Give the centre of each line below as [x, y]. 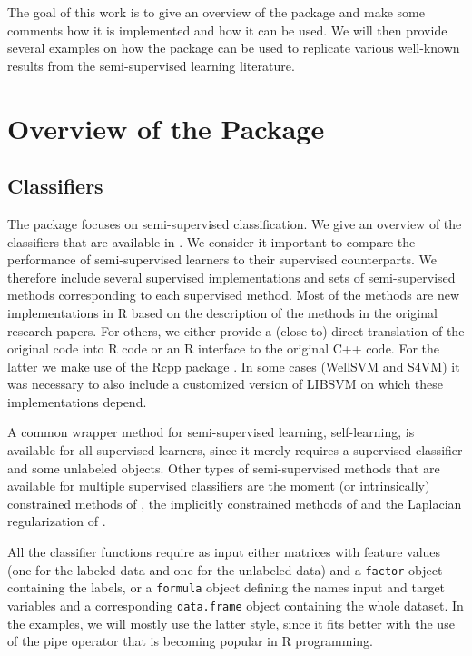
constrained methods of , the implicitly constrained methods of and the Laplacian [235, 503]
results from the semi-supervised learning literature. [151, 65]
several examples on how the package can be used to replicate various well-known [234, 48]
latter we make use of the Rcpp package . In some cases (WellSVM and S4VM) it [234, 366]
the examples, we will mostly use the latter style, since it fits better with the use [231, 623]
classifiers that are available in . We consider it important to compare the [211, 241]
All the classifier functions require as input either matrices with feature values [224, 552]
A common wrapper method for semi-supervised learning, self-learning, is [211, 432]
